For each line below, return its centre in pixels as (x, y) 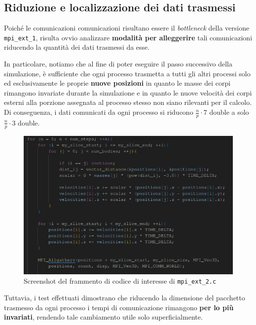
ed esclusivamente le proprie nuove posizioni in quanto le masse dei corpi (117, 83)
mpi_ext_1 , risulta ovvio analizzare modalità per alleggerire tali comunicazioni (128, 37)
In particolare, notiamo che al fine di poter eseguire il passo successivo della (118, 64)
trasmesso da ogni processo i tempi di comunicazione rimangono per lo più (119, 307)
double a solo (229, 112)
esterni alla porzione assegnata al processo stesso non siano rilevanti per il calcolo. (128, 102)
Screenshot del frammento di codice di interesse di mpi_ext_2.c (120, 281)
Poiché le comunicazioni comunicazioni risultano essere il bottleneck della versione (127, 28)
